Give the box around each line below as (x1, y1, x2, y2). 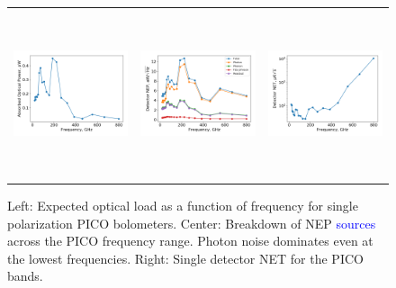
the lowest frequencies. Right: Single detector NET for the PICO (7, 248, 364, 267)
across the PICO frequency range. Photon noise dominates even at (7, 231, 373, 250)
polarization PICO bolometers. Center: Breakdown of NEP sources (7, 213, 376, 232)
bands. (7, 266, 43, 285)
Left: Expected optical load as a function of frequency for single (7, 196, 358, 215)
